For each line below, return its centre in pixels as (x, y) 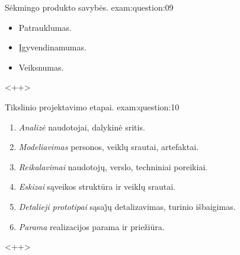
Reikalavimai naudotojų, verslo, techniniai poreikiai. (113, 166)
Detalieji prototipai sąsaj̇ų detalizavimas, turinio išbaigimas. (127, 206)
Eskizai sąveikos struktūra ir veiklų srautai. (97, 187)
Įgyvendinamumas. (52, 47)
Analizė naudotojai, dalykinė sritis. (82, 127)
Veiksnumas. (41, 67)
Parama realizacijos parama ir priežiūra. (92, 226)
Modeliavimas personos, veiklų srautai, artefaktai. (108, 147)
